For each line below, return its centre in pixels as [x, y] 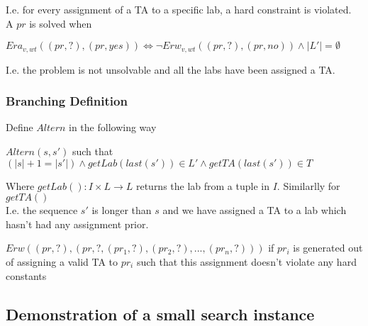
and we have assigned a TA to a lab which [255, 210]
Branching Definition [67, 101]
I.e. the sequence [42, 210]
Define [19, 127]
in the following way [113, 127]
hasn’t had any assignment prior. [77, 224]
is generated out [328, 248]
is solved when [61, 23]
